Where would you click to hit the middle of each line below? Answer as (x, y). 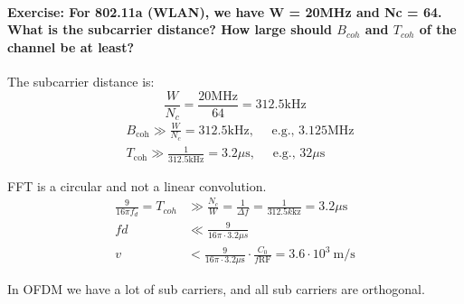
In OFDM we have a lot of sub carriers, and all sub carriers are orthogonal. (216, 289)
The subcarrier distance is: (81, 81)
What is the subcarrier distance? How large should (170, 29)
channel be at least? (71, 46)
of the (438, 29)
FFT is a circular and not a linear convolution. (137, 185)
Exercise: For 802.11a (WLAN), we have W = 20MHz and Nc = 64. (225, 11)
